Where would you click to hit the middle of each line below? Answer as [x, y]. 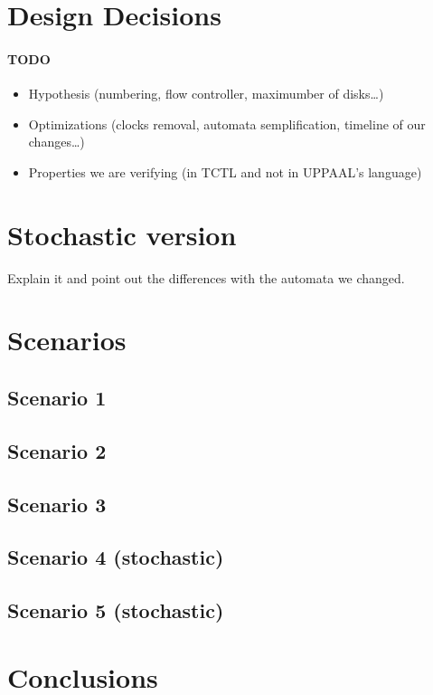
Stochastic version [122, 234]
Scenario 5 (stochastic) [116, 610]
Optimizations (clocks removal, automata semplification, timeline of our [227, 124]
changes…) [56, 142]
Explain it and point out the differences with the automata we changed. [206, 277]
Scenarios [67, 340]
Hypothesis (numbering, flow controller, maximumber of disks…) [206, 94]
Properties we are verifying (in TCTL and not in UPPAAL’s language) [225, 171]
